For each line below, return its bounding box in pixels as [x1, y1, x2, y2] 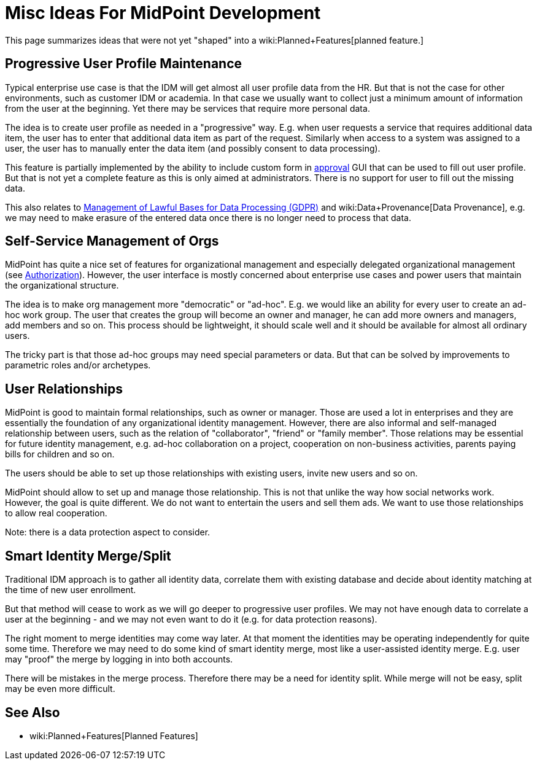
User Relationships [5, 381, 123, 397]
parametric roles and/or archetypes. [5, 360, 151, 371]
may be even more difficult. [5, 683, 115, 694]
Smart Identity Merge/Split [5, 548, 171, 564]
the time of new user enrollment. [5, 584, 136, 596]
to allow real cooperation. [5, 508, 107, 519]
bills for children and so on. [5, 449, 115, 460]
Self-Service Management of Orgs [5, 233, 219, 249]
